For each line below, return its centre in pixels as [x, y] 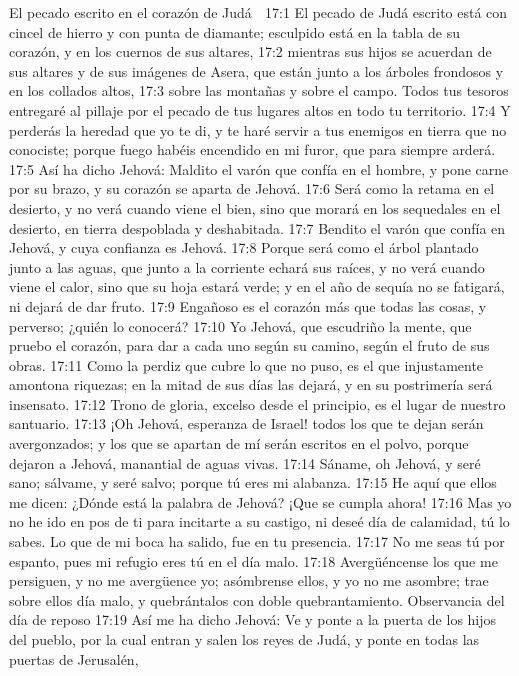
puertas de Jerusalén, [74, 658]
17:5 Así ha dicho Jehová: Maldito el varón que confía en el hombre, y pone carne [259, 168]
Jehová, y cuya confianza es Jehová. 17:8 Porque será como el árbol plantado [244, 247]
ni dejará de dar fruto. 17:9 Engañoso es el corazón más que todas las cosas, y [248, 305]
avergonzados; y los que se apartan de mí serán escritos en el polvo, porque [239, 443]
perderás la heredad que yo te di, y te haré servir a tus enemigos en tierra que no [258, 129]
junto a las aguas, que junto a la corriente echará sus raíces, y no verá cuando [247, 266]
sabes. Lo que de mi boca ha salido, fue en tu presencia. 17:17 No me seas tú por [257, 541]
